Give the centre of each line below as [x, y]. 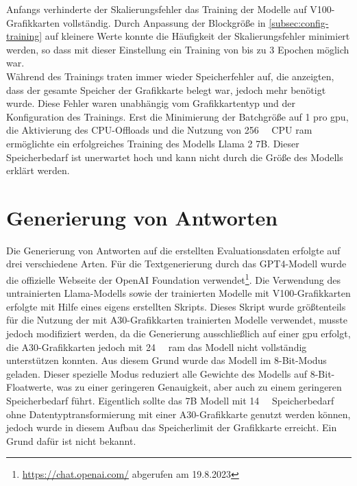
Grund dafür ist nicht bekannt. [71, 440]
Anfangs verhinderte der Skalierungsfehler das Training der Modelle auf [157, 9]
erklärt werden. [38, 170]
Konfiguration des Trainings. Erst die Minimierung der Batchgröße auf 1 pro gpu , [177, 116]
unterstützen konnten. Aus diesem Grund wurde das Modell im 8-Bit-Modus [167, 360]
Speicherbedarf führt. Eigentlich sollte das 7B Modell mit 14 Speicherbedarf [170, 401]
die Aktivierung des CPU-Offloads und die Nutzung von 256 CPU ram [159, 130]
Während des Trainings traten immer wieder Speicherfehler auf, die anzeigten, [170, 76]
